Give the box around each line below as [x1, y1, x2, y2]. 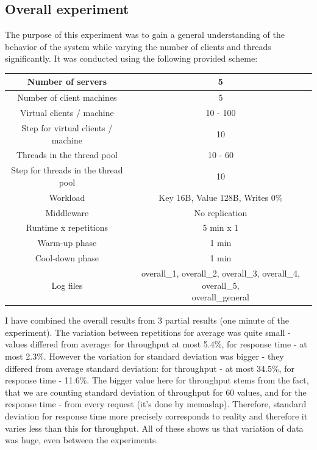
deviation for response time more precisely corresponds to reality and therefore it [5, 409, 308, 422]
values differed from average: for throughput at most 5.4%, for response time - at [5, 338, 307, 350]
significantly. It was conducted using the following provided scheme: [5, 52, 258, 65]
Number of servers [27, 75, 107, 88]
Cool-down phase [35, 252, 99, 264]
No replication [194, 206, 248, 219]
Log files [51, 278, 83, 291]
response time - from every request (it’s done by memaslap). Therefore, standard [5, 397, 307, 410]
